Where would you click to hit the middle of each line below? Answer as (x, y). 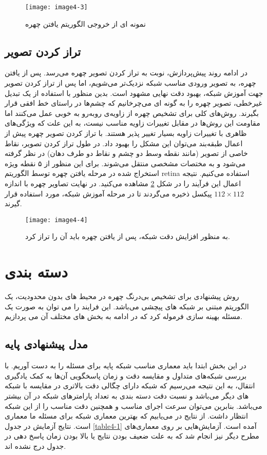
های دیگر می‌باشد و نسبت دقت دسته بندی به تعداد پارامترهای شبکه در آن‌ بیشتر (127, 395)
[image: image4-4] (56, 220)
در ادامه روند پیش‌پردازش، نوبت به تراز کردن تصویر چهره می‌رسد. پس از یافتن (126, 73)
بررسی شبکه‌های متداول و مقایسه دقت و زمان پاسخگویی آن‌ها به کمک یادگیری (126, 375)
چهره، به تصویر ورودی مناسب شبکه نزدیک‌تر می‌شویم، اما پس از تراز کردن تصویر (130, 83)
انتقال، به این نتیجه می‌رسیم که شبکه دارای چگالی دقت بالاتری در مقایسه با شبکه (130, 385)
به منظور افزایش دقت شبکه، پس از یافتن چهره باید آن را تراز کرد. (128, 236)
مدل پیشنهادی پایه (46, 344)
